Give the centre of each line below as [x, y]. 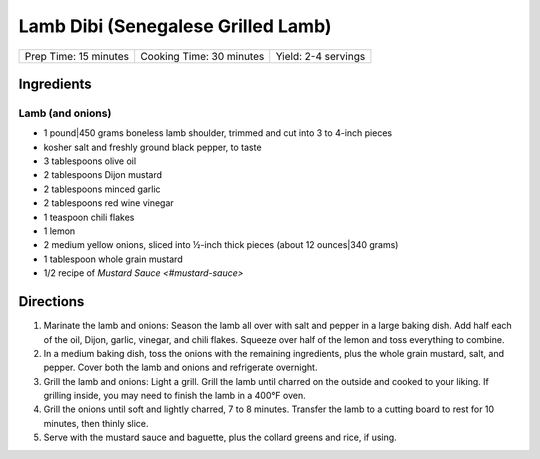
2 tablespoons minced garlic [102, 189]
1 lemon [59, 231]
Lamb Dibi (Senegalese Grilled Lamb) [175, 26]
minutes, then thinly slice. [96, 423]
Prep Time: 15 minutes [77, 56]
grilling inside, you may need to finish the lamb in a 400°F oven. [175, 396]
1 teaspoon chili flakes [89, 217]
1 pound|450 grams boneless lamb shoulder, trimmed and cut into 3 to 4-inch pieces [218, 133]
